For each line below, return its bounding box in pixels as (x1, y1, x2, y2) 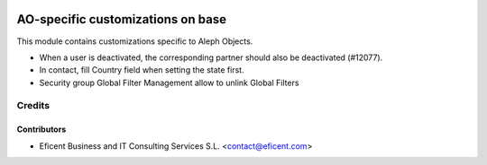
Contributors (16, 124, 67, 135)
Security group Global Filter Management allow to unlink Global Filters (39, 77, 299, 88)
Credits (16, 100, 50, 112)
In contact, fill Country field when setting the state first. (39, 65, 244, 75)
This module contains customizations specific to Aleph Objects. (16, 36, 253, 47)
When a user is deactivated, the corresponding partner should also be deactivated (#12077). (39, 52, 383, 63)
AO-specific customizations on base (16, 12, 227, 27)
